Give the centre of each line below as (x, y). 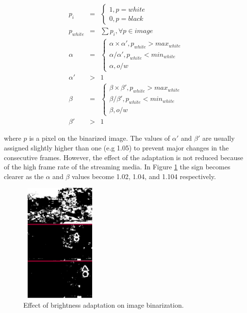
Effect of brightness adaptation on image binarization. (104, 305)
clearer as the (24, 176)
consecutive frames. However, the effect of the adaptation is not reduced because (124, 157)
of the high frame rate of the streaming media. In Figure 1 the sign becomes (117, 167)
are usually (218, 138)
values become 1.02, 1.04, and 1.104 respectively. (144, 176)
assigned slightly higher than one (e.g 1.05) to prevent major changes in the (116, 147)
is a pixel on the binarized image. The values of (100, 138)
